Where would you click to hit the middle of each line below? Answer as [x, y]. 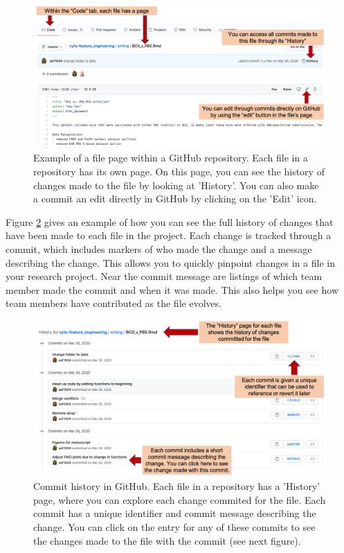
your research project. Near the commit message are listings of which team [164, 276]
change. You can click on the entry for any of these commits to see [174, 526]
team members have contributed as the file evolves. [114, 303]
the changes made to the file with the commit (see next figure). [167, 540]
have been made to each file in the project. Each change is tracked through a [169, 235]
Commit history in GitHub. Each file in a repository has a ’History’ [177, 486]
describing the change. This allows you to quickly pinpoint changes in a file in [170, 262]
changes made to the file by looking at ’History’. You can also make [176, 185]
